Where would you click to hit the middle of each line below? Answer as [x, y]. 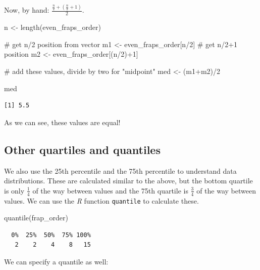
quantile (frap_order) [36, 218]
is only [14, 190]
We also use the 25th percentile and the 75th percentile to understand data [120, 170]
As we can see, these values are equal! [62, 122]
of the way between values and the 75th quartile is [110, 190]
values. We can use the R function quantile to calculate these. [101, 200]
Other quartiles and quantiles [82, 149]
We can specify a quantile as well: [56, 261]
